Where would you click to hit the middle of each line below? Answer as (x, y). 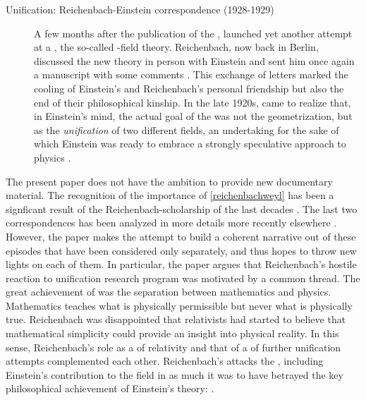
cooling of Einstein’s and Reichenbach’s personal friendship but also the (189, 88)
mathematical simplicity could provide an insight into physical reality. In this (172, 333)
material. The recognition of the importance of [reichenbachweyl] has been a (170, 195)
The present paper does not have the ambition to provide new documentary (169, 181)
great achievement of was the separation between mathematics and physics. (169, 292)
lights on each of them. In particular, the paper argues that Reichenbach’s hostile (181, 264)
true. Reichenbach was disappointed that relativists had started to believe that (176, 319)
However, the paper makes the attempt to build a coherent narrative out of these (181, 236)
